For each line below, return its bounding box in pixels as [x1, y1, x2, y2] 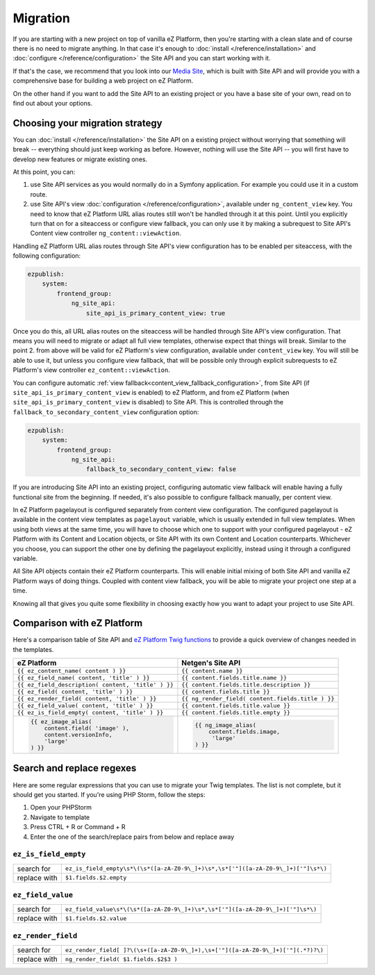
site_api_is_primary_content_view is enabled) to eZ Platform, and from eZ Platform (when [12, 388, 290, 396]
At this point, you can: [12, 167, 76, 176]
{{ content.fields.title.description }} [181, 681, 311, 689]
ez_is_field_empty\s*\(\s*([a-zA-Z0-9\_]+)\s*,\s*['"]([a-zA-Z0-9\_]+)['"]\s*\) [65, 865, 328, 872]
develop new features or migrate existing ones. [12, 155, 148, 163]
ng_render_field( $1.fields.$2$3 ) [65, 956, 178, 962]
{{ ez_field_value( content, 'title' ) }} [17, 702, 153, 710]
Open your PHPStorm [30, 803, 92, 812]
